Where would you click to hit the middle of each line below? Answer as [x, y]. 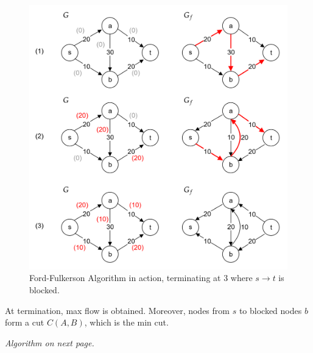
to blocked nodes [270, 310]
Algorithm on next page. [50, 342]
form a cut [25, 322]
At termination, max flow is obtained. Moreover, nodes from [117, 310]
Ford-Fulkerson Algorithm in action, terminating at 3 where [141, 278]
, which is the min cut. [126, 322]
